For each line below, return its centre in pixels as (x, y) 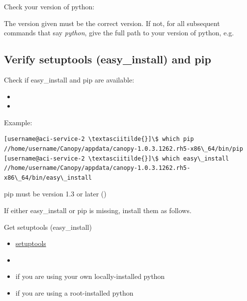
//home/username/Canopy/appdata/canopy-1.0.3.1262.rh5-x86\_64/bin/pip (123, 149)
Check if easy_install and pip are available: (69, 79)
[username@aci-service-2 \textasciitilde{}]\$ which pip (99, 139)
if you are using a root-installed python (74, 292)
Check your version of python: (49, 6)
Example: (18, 122)
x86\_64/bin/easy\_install (48, 178)
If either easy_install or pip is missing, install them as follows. (98, 210)
